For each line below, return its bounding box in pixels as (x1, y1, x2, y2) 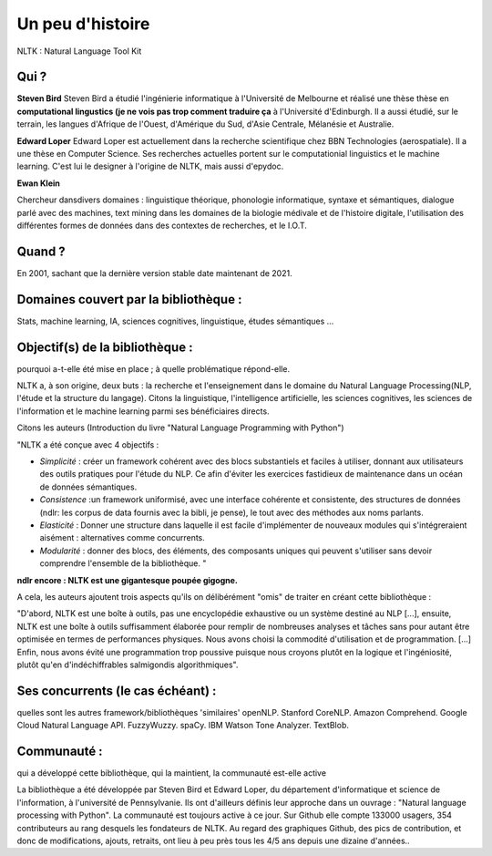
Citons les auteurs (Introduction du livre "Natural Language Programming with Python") (16, 422, 345, 433)
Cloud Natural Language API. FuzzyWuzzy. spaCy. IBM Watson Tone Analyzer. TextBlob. (16, 720, 350, 731)
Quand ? (16, 243, 66, 259)
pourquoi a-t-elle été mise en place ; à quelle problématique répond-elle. (16, 363, 291, 374)
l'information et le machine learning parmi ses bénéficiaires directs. (16, 406, 270, 417)
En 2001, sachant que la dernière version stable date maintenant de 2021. (16, 267, 292, 278)
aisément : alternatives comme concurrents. (39, 532, 205, 543)
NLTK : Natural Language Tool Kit (16, 46, 142, 57)
